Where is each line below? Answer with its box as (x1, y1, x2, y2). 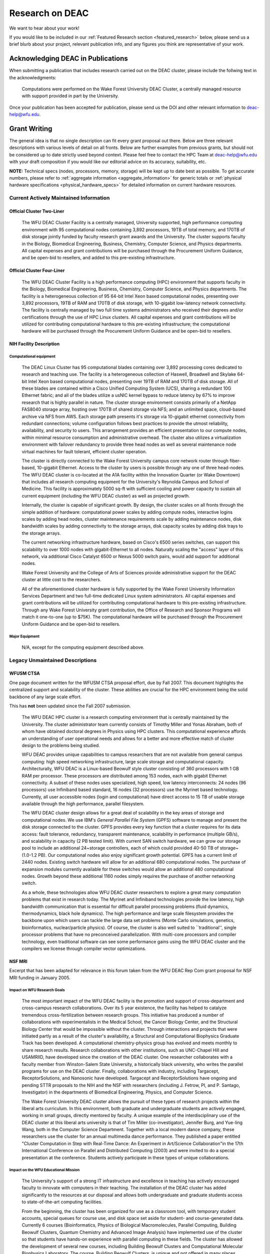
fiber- (229, 457, 241, 463)
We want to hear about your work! (9, 25, 79, 31)
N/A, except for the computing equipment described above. (21, 644, 144, 650)
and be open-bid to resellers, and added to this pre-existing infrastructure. (21, 255, 175, 261)
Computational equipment (9, 354, 56, 359)
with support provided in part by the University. (21, 93, 119, 99)
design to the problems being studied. (21, 742, 100, 748)
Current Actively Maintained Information (9, 195, 110, 202)
